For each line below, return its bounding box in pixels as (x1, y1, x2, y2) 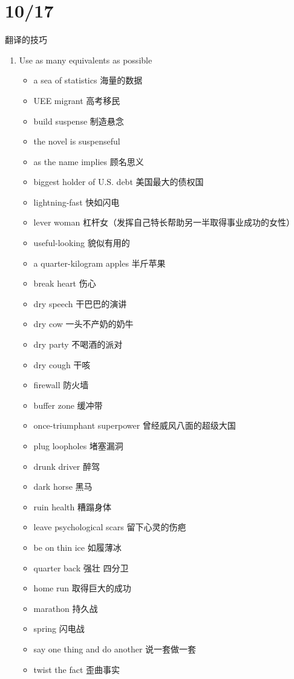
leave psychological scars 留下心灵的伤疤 (33, 521, 186, 533)
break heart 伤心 (33, 277, 96, 290)
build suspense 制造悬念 (33, 114, 124, 127)
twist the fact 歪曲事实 (33, 663, 120, 675)
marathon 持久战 (33, 602, 98, 614)
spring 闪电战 (33, 622, 85, 635)
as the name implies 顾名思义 (33, 155, 144, 167)
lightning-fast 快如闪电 (33, 195, 120, 208)
